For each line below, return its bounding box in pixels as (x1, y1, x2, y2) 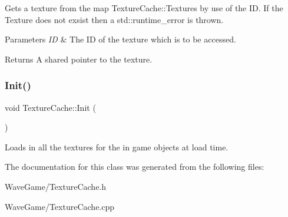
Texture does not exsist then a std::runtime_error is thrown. (5, 13, 224, 25)
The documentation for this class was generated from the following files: (5, 160, 264, 173)
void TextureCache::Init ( (5, 101, 96, 113)
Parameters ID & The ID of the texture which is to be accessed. (5, 33, 236, 45)
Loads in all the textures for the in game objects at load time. (5, 140, 229, 153)
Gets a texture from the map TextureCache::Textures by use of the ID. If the (5, 2, 283, 14)
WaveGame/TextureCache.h (5, 180, 107, 192)
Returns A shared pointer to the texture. (5, 52, 153, 65)
